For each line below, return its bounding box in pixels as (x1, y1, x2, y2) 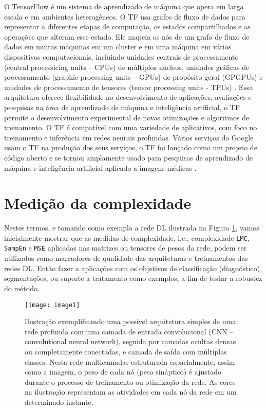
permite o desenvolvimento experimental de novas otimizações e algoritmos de (4, 112, 250, 122)
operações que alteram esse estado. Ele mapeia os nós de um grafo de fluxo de (4, 31, 250, 42)
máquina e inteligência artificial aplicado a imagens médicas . (4, 162, 197, 173)
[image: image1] (25, 301, 80, 309)
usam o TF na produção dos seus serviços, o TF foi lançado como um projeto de (4, 142, 257, 153)
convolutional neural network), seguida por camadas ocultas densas (25, 336, 236, 347)
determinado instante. (25, 396, 93, 407)
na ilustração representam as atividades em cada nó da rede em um (25, 386, 237, 397)
